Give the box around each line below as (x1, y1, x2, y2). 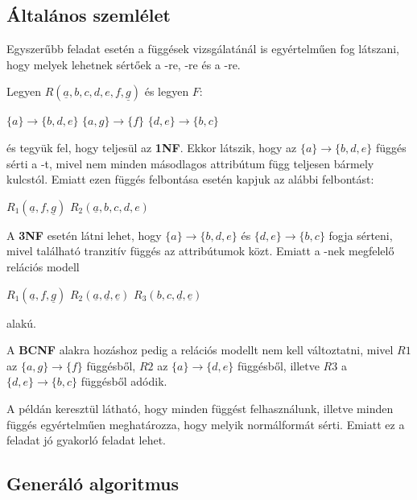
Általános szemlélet (6, 2, 171, 27)
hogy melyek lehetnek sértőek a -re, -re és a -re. (6, 56, 241, 72)
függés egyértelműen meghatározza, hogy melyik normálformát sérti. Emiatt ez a (6, 415, 405, 432)
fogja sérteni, (328, 226, 393, 243)
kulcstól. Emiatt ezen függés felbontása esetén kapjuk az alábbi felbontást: (6, 171, 374, 188)
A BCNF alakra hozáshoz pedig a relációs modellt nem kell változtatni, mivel (6, 341, 394, 358)
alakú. (6, 314, 36, 331)
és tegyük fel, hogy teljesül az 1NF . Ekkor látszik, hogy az (6, 138, 297, 155)
